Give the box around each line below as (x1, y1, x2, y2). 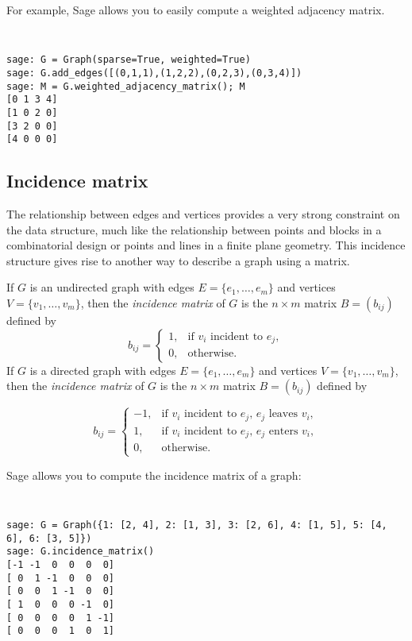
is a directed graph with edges (29, 361, 176, 378)
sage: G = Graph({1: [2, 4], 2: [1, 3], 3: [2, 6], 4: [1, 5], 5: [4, (6, 519, 387, 531)
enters (268, 425, 298, 437)
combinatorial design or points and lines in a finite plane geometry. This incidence (6, 237, 406, 253)
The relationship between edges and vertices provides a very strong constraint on (6, 206, 400, 222)
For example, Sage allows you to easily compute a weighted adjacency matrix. (6, 2, 385, 17)
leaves (268, 408, 298, 420)
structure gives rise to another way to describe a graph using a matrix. (6, 252, 350, 268)
